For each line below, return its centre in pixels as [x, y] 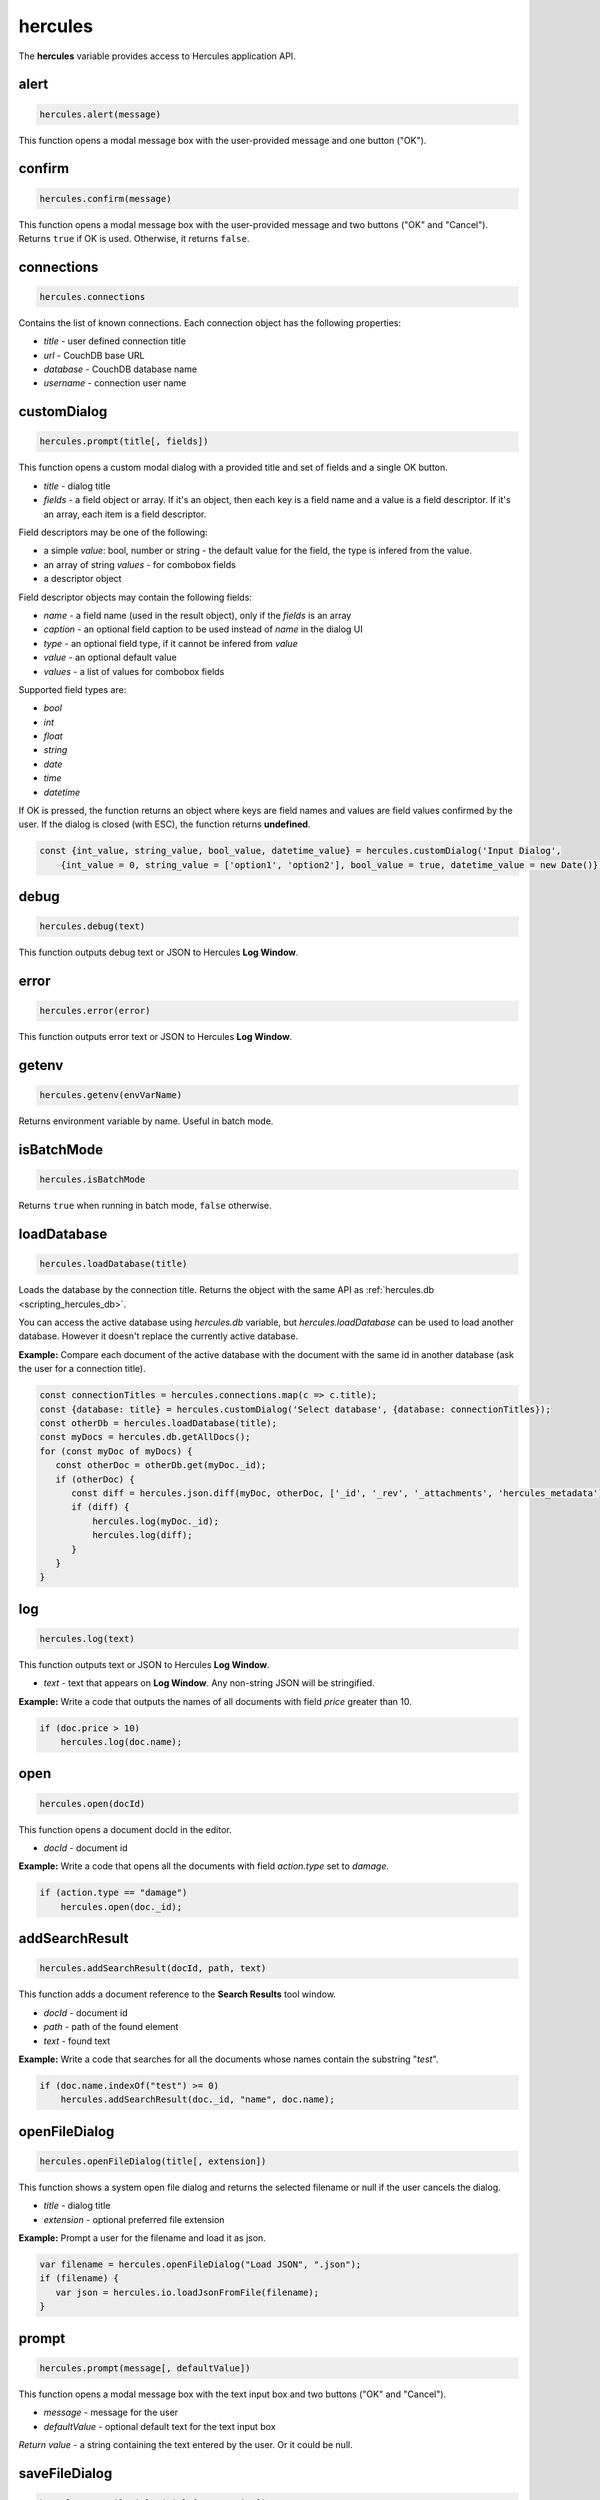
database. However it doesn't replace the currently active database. [158, 1336]
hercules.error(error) [95, 1011]
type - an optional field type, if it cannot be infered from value [171, 643]
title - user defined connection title [115, 341]
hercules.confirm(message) [105, 198]
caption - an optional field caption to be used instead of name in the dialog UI [203, 629]
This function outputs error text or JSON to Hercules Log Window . [155, 1037]
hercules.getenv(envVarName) [111, 1095]
